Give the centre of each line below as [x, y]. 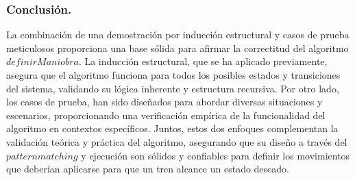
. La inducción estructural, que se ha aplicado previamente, [203, 61]
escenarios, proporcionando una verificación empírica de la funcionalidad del [166, 115]
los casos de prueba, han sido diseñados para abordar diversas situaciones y [164, 102]
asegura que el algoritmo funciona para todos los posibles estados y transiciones [173, 75]
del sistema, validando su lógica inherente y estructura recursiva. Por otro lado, [173, 88]
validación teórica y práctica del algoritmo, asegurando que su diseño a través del [177, 141]
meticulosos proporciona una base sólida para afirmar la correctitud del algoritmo [177, 48]
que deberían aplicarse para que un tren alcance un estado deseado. [148, 169]
